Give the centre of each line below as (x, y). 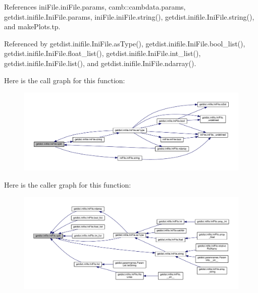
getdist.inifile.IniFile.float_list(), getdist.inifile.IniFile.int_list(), (102, 53)
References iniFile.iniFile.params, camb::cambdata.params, (95, 7)
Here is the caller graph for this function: (68, 185)
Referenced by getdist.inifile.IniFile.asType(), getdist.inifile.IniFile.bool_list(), (125, 43)
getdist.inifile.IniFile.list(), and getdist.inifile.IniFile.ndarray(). (100, 63)
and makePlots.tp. (32, 26)
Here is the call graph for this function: (65, 80)
